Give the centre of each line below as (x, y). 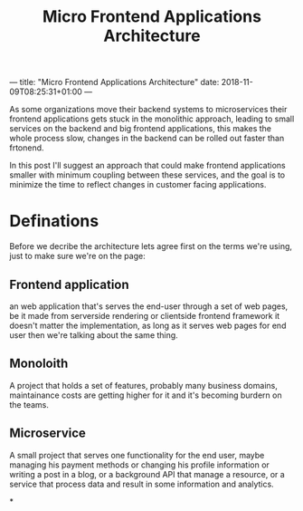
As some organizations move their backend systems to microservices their (148, 110)
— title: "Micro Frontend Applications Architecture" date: (114, 82)
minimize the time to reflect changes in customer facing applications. (138, 185)
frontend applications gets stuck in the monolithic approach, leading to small (152, 119)
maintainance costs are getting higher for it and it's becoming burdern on (146, 395)
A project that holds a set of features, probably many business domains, (143, 385)
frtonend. (27, 148)
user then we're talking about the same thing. (94, 335)
